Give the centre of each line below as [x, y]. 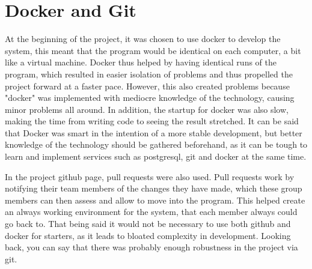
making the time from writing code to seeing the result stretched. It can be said [152, 121]
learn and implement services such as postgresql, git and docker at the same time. [156, 156]
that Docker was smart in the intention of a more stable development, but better [154, 132]
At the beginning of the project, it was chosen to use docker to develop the [143, 39]
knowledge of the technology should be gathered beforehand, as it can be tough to [156, 144]
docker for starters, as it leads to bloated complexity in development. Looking [148, 235]
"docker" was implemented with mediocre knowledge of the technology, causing [150, 98]
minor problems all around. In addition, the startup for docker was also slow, [147, 109]
